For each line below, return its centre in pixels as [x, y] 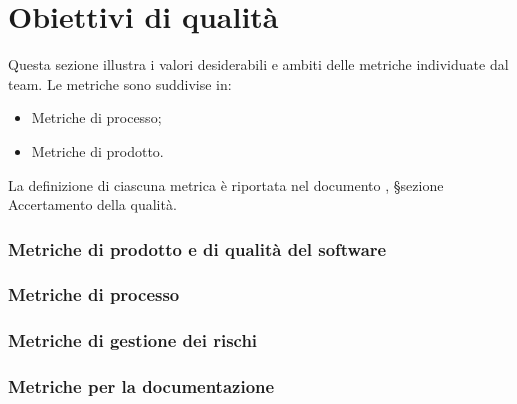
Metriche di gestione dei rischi [133, 340]
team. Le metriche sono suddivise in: [120, 83]
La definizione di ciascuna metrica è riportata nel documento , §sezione [226, 184]
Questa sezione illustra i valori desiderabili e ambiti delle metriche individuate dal [258, 64]
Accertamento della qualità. [92, 204]
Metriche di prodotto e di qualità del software [197, 248]
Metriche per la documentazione [141, 386]
